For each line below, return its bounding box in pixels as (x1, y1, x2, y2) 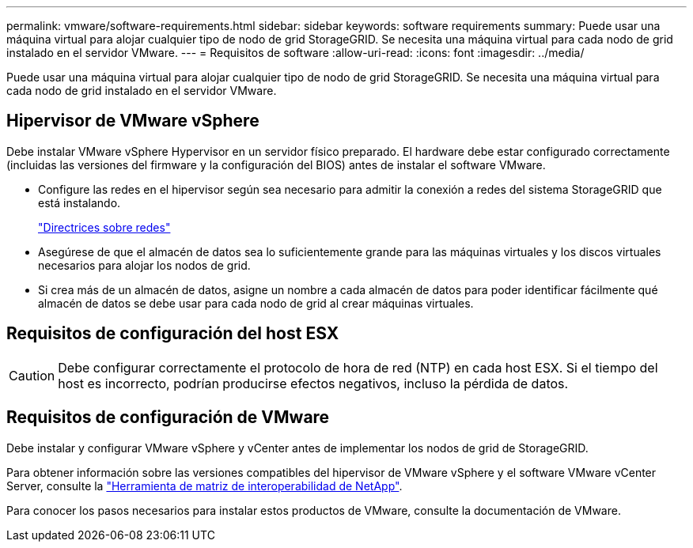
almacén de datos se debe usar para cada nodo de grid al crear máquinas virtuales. (38, 296, 474, 310)
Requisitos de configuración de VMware (6, 407, 330, 428)
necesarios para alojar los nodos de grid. (38, 258, 251, 272)
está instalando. (38, 195, 121, 210)
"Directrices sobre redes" (38, 220, 171, 234)
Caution (9, 367, 55, 384)
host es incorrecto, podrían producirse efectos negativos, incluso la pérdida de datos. (58, 375, 569, 391)
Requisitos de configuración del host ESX (6, 323, 339, 344)
